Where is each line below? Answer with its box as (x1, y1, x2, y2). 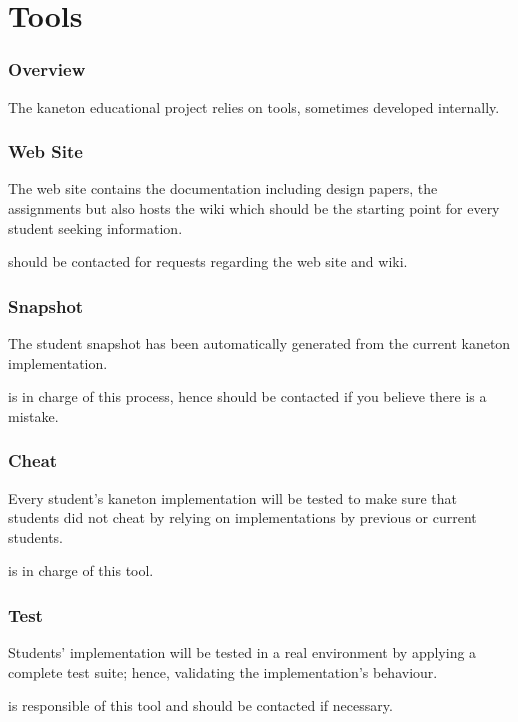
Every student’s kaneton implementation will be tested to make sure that (8, 487, 457, 508)
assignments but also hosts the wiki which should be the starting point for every (8, 198, 500, 218)
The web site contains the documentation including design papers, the (8, 178, 438, 199)
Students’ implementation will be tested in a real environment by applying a (8, 642, 477, 663)
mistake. (8, 405, 59, 426)
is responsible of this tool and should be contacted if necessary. (8, 695, 393, 716)
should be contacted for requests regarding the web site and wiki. (8, 251, 408, 272)
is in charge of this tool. (8, 560, 154, 581)
